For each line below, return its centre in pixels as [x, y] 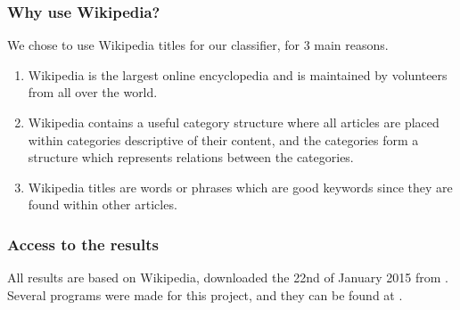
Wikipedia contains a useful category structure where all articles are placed [234, 122]
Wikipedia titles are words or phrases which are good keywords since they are [240, 187]
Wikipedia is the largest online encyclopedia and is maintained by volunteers [238, 74]
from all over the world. [93, 92]
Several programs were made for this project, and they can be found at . [205, 294]
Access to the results [83, 244]
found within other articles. [103, 204]
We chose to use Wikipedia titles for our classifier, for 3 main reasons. [198, 45]
